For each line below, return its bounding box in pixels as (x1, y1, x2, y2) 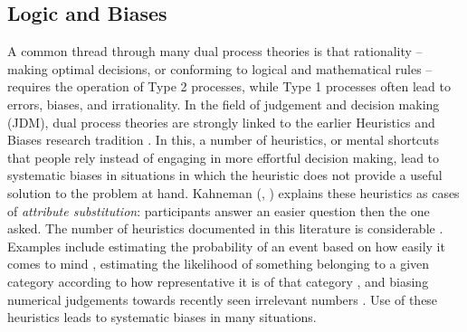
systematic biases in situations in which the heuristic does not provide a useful (7, 166, 443, 185)
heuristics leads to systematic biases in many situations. (7, 308, 317, 327)
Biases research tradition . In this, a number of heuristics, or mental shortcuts (7, 130, 440, 149)
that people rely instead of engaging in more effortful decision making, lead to (7, 147, 440, 166)
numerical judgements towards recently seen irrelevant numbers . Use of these (7, 289, 438, 308)
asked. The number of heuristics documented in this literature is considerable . (7, 219, 443, 238)
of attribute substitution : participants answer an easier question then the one (7, 201, 430, 220)
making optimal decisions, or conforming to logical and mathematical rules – (7, 59, 433, 78)
